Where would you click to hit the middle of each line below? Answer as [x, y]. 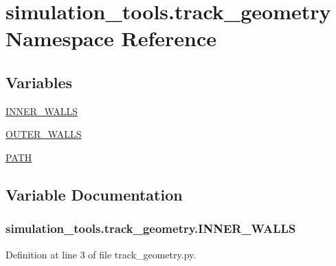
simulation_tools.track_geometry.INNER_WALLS [151, 228]
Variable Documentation [94, 194]
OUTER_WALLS [44, 134]
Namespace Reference [111, 38]
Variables [39, 82]
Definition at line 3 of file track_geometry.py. [101, 254]
